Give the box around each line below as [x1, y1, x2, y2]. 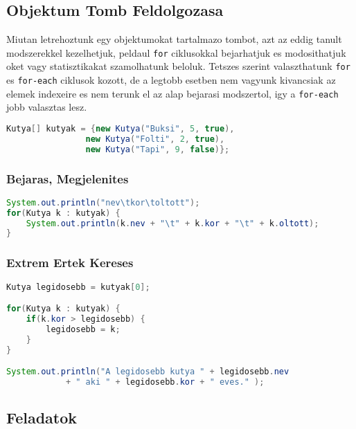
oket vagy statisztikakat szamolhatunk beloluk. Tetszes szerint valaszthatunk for [6, 59, 350, 73]
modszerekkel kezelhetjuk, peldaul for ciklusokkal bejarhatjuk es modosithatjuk [6, 45, 346, 60]
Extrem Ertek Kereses [6, 254, 134, 271]
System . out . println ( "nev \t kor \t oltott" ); [6, 197, 200, 208]
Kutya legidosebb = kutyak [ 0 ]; [6, 282, 150, 292]
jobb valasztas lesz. [6, 100, 87, 114]
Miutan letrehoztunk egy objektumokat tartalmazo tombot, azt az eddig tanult [6, 32, 342, 46]
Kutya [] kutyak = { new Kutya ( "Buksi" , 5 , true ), [6, 124, 235, 134]
